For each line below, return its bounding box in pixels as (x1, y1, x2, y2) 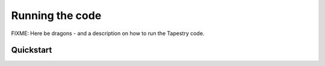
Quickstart (11, 45, 52, 55)
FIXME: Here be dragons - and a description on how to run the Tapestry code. (11, 30, 205, 37)
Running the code (11, 9, 102, 22)
